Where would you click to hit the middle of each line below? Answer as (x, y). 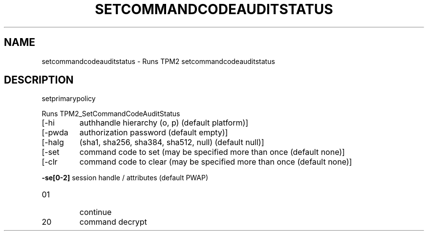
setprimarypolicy (69, 99)
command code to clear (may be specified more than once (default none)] (216, 162)
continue (96, 212)
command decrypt (113, 222)
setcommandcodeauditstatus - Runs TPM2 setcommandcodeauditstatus (158, 61)
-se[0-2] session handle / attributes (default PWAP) (125, 178)
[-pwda (55, 133)
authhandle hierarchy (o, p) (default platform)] (164, 123)
